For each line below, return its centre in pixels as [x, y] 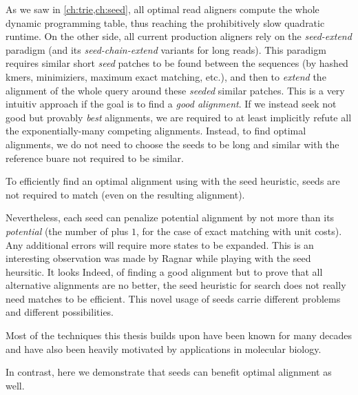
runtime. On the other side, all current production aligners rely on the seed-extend [179, 36]
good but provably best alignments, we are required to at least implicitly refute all [179, 117]
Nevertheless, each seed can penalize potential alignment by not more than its [170, 217]
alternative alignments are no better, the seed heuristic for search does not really [176, 285]
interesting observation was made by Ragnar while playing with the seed [158, 258]
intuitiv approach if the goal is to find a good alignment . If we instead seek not [171, 104]
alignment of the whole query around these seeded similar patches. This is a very [175, 90]
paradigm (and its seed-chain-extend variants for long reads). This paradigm [166, 49]
